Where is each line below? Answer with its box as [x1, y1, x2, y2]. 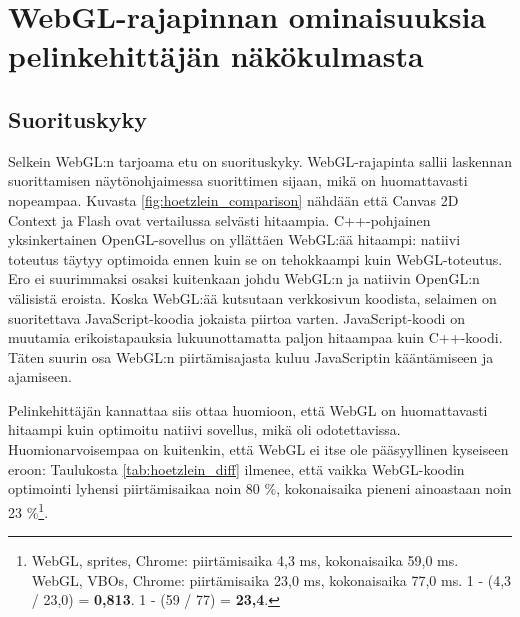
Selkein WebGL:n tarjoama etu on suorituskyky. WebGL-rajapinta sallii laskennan [8, 150, 512, 171]
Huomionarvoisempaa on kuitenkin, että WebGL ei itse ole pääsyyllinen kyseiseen [8, 439, 509, 460]
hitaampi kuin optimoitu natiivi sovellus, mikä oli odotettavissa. [8, 419, 401, 440]
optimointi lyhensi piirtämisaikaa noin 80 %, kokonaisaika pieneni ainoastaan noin [8, 478, 512, 499]
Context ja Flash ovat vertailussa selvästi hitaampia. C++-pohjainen [8, 209, 431, 230]
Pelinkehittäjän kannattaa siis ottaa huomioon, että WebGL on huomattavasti [8, 399, 488, 420]
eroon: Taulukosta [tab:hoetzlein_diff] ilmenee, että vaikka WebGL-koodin [8, 458, 465, 479]
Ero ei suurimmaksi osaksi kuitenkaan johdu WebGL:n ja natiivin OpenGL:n [8, 268, 480, 289]
